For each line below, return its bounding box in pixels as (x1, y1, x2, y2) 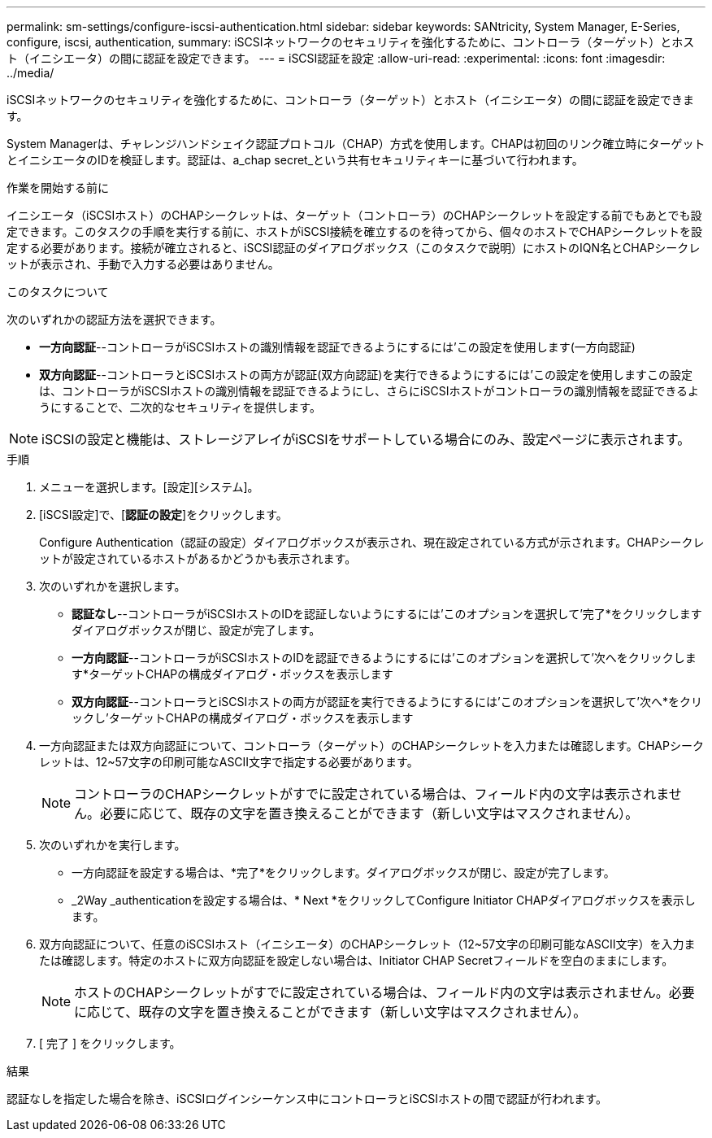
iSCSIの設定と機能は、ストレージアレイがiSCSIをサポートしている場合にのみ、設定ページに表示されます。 (41, 431, 691, 447)
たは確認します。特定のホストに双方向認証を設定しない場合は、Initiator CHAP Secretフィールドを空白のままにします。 (39, 953, 674, 967)
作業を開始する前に (7, 181, 109, 194)
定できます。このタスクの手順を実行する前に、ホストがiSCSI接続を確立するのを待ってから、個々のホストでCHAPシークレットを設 (7, 225, 703, 238)
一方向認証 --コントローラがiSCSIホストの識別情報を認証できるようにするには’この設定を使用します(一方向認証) (39, 340, 636, 354)
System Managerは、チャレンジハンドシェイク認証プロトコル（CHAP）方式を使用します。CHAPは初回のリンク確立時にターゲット (7, 137, 705, 150)
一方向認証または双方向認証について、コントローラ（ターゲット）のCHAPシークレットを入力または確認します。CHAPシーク (39, 739, 704, 752)
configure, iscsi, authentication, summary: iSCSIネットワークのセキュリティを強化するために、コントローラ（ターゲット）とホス (7, 35, 695, 49)
